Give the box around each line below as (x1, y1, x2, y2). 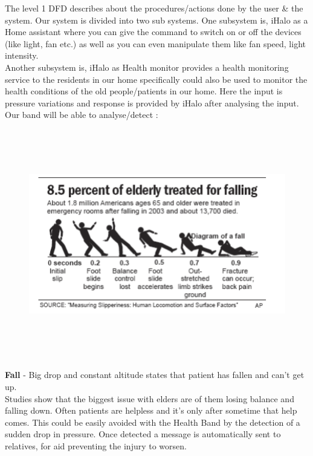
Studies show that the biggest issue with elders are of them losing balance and (5, 392, 294, 405)
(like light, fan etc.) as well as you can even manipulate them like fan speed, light (5, 37, 306, 50)
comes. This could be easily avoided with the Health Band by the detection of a (5, 415, 300, 428)
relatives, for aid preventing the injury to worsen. (5, 440, 187, 452)
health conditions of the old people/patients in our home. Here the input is (5, 85, 283, 97)
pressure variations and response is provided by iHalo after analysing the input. (5, 96, 299, 109)
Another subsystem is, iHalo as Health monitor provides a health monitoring (5, 60, 289, 73)
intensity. (5, 49, 39, 62)
